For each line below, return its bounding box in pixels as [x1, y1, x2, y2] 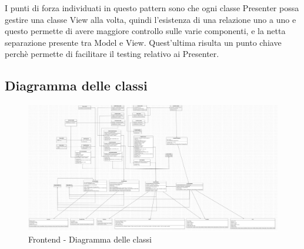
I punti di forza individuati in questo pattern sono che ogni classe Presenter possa [5, 2, 299, 14]
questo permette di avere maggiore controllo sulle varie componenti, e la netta [5, 25, 286, 37]
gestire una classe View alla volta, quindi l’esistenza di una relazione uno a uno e [5, 13, 296, 25]
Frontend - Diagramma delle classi [28, 233, 152, 245]
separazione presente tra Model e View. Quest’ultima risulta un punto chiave [5, 36, 282, 48]
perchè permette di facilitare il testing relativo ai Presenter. [5, 48, 219, 60]
